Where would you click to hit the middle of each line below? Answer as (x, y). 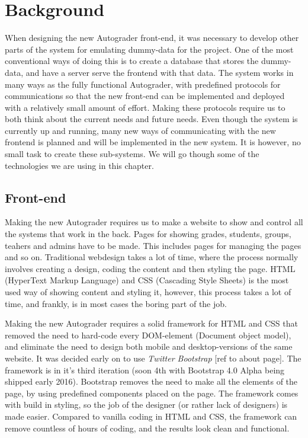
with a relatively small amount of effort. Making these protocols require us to (145, 107)
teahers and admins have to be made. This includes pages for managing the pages (153, 245)
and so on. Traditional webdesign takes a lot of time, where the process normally (152, 257)
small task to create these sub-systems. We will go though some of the (132, 154)
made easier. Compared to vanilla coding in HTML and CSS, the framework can (151, 416)
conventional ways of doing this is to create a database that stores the (132, 61)
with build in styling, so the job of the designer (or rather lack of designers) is (146, 405)
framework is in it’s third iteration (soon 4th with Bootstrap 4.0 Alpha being (145, 370)
